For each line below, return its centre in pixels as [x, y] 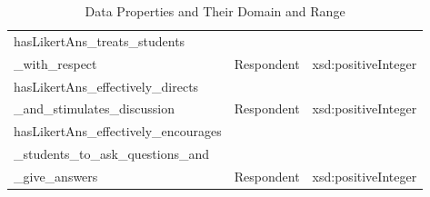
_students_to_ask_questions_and [112, 154]
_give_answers [56, 176]
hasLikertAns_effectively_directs [106, 86]
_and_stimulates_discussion [94, 108]
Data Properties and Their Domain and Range [215, 11]
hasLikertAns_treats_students [100, 40]
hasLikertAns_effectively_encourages [118, 131]
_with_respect [55, 63]
